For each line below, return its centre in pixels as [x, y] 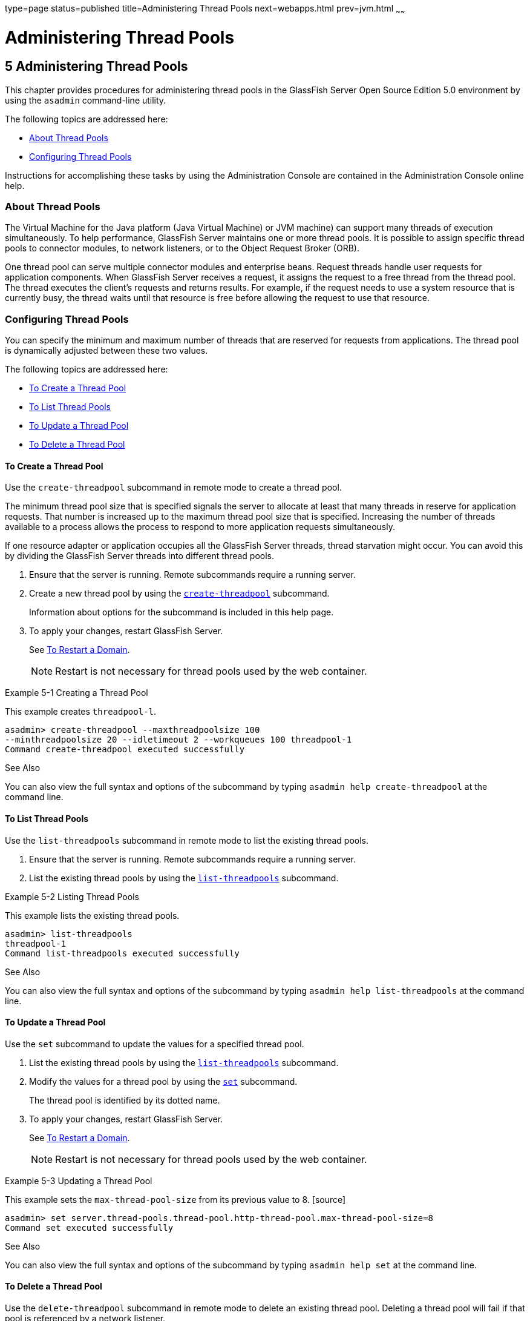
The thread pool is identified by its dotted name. [125, 1100]
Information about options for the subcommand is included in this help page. [182, 612]
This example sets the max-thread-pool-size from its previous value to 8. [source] [175, 1199]
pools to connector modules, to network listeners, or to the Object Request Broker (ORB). [182, 248]
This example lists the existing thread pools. [92, 915]
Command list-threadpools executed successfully [122, 953]
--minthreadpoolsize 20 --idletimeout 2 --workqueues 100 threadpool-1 [178, 740]
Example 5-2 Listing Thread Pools [72, 896]
